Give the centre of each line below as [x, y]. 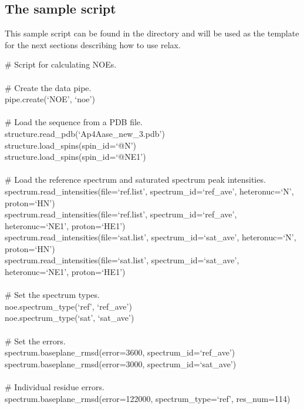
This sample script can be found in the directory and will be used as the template [152, 33]
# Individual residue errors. [55, 387]
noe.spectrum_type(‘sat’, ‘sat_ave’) [70, 318]
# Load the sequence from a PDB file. [74, 122]
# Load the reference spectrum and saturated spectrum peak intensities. [135, 180]
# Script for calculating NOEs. [61, 64]
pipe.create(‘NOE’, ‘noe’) [50, 99]
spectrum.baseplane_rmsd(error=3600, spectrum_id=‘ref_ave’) [120, 352]
